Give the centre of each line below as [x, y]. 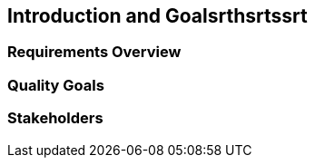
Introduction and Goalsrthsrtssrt [157, 16]
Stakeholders [55, 118]
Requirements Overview [94, 52]
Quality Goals [56, 85]
